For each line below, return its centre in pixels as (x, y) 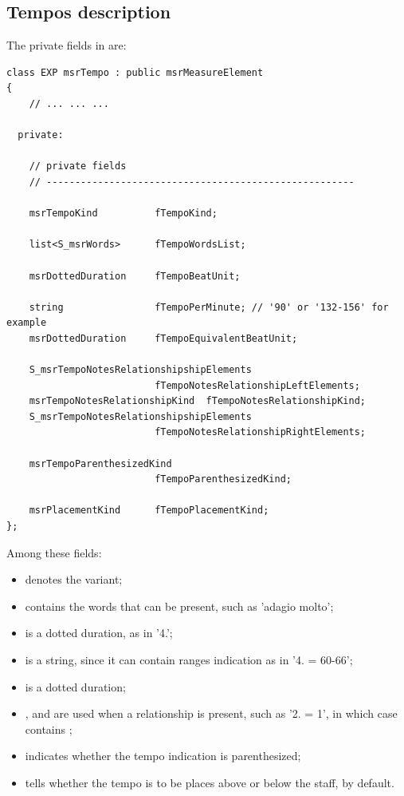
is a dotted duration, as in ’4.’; (99, 633)
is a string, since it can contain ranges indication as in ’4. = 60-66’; (189, 659)
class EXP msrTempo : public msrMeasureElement (135, 72)
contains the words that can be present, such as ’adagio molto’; (179, 606)
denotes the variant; (74, 579)
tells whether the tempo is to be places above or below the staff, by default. (210, 782)
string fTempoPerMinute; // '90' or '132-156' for (209, 307)
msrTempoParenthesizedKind (100, 463)
